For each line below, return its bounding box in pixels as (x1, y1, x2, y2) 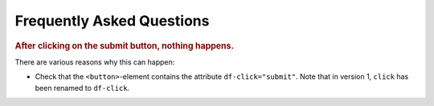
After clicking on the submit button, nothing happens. (14, 40, 235, 51)
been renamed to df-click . (35, 83, 130, 92)
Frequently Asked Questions (14, 12, 210, 29)
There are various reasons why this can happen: (14, 57, 175, 67)
